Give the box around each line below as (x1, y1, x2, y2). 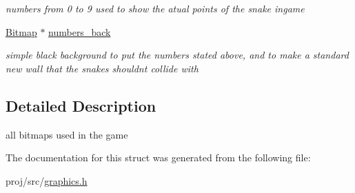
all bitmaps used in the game (6, 127, 128, 141)
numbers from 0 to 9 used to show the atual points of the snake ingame (6, 1, 305, 15)
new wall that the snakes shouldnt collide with (6, 61, 199, 75)
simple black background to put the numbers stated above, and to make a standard (6, 48, 349, 62)
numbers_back (48, 24, 111, 39)
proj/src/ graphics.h (6, 173, 88, 187)
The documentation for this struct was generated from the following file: (6, 150, 311, 165)
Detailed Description (6, 94, 156, 116)
